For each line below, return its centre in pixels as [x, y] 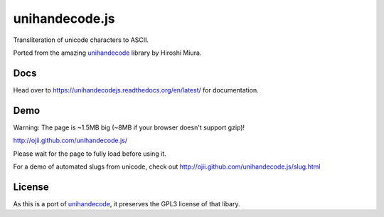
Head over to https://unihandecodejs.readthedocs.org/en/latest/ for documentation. [136, 90]
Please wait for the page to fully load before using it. [90, 154]
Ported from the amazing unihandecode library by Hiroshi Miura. [107, 53]
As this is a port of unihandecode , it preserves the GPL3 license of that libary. [127, 203]
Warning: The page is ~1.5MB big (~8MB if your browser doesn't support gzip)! [129, 127]
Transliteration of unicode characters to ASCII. [81, 40]
